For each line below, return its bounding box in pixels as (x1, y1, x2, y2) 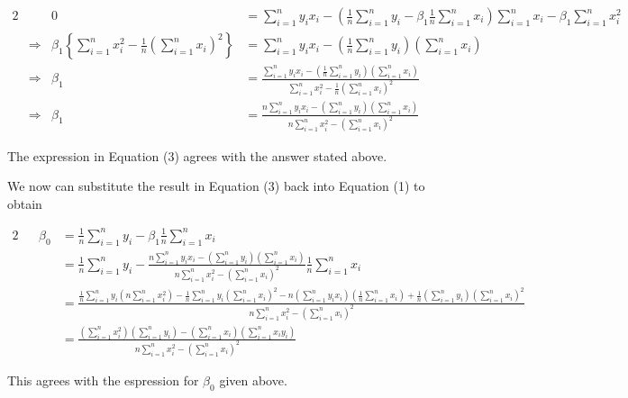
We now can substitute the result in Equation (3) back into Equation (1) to (7, 176, 425, 195)
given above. (219, 370, 287, 389)
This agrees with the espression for (7, 370, 199, 389)
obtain (7, 194, 42, 213)
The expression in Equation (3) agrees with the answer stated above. (7, 146, 387, 165)
